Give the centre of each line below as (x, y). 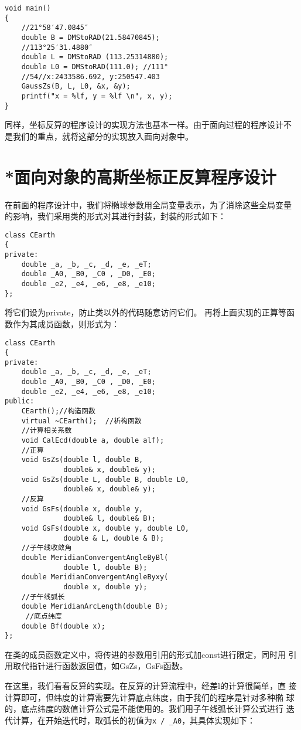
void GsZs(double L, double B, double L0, (105, 479)
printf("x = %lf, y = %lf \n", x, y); (97, 96)
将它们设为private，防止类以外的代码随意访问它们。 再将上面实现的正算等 (146, 312)
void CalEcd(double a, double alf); (93, 441)
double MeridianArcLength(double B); (95, 607)
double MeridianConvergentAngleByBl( (95, 557)
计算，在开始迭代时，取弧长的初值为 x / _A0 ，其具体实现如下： (134, 720)
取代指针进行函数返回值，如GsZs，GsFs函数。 (100, 666)
